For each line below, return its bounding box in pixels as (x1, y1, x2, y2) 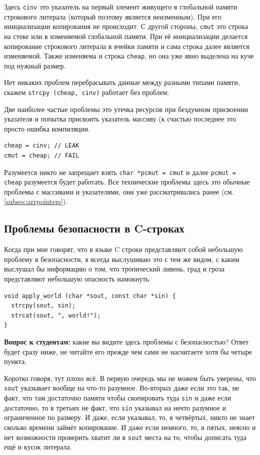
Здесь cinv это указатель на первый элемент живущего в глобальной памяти (4, 1, 237, 11)
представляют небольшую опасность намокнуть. (4, 273, 151, 284)
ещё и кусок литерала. (4, 441, 72, 452)
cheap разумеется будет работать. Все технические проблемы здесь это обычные (4, 176, 250, 187)
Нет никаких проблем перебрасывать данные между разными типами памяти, (4, 77, 240, 87)
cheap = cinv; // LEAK (4, 142, 79, 149)
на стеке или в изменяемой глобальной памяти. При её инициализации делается (4, 30, 248, 41)
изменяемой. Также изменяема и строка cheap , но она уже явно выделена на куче (4, 50, 254, 61)
